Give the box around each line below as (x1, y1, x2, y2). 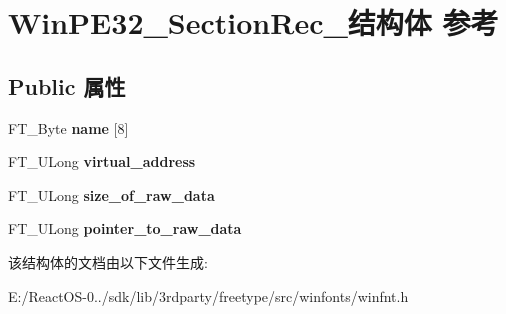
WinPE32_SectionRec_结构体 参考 (8, 2, 499, 43)
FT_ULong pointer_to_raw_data (8, 218, 242, 239)
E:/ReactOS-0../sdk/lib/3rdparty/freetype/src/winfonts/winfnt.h (8, 285, 409, 306)
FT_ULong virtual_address (8, 151, 196, 172)
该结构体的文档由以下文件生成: (8, 251, 208, 272)
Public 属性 (8, 70, 126, 101)
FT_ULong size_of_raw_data (8, 184, 215, 205)
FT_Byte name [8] (8, 117, 129, 138)
